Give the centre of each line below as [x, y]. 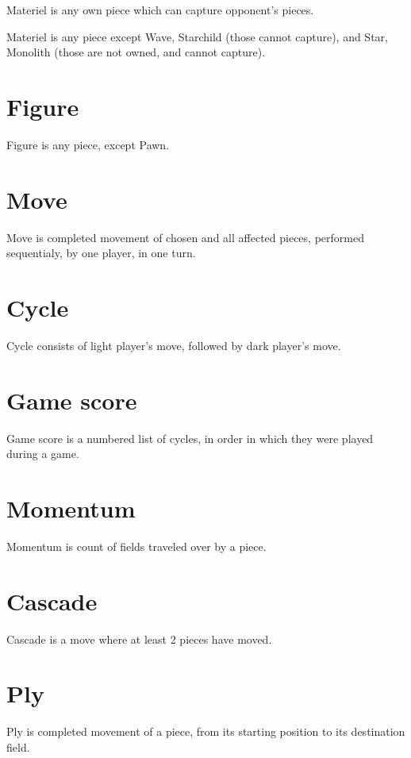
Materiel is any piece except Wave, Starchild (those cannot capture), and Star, [197, 36]
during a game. [43, 454]
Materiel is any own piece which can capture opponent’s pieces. [160, 10]
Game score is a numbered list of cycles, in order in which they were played [190, 438]
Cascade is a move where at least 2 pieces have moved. [139, 639]
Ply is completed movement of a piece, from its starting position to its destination [206, 731]
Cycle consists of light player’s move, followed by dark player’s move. [174, 345]
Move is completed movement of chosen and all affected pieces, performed [185, 237]
